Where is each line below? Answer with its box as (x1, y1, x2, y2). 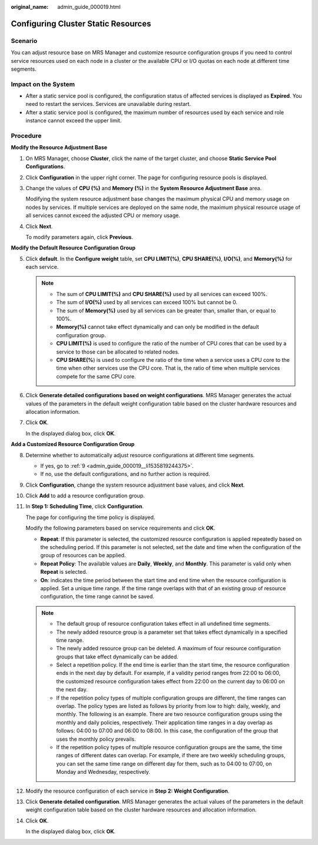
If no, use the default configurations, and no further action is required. (40, 471, 210, 478)
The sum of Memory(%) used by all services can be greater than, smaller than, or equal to (56, 307, 276, 314)
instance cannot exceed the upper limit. (25, 117, 122, 124)
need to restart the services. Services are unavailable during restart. (25, 101, 191, 108)
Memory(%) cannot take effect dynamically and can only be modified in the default (56, 324, 259, 331)
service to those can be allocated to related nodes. (56, 348, 180, 355)
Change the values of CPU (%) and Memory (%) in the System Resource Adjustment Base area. (25, 184, 262, 191)
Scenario (11, 36, 38, 45)
